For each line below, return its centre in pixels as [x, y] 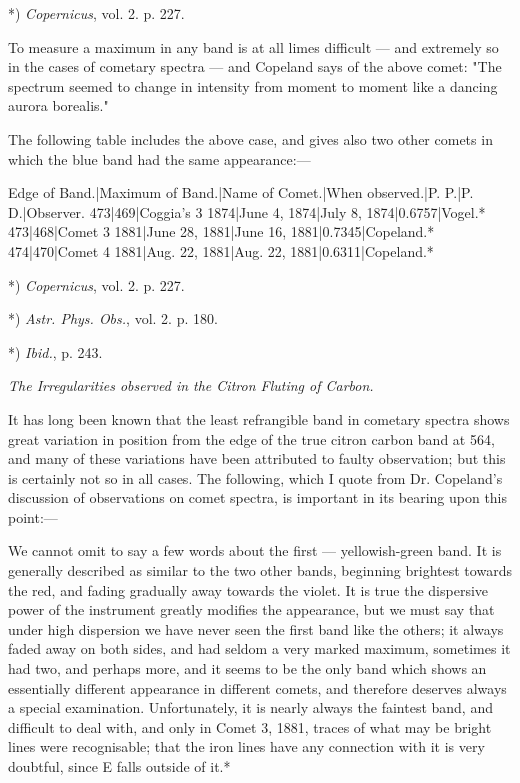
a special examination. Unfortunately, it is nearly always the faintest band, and [250, 707]
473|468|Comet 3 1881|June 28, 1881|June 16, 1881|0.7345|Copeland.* [221, 231]
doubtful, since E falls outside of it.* [119, 766]
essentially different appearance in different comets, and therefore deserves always [257, 687]
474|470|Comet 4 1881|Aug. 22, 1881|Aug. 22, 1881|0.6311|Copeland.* [221, 250]
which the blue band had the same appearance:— [159, 158]
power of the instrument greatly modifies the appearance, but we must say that [251, 609]
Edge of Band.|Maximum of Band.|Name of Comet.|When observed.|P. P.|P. [241, 192]
